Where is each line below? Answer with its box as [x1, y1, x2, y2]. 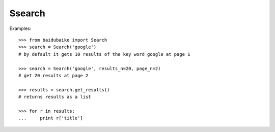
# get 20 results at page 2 [18, 73, 89, 78]
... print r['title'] [18, 115, 84, 121]
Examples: [9, 25, 32, 31]
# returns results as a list [18, 94, 91, 100]
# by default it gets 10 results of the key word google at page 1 [18, 51, 190, 57]
